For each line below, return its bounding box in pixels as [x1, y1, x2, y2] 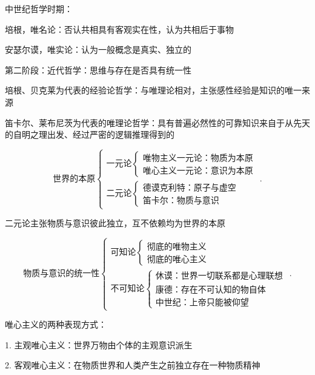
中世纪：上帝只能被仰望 [155, 298, 249, 307]
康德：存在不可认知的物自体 [155, 285, 266, 294]
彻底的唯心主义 [147, 255, 207, 264]
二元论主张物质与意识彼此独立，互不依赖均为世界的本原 [5, 217, 225, 229]
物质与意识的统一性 [23, 269, 100, 278]
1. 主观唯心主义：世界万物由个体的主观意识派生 [5, 338, 193, 351]
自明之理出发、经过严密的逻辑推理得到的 [13, 128, 174, 141]
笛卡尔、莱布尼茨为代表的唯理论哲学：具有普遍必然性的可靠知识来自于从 [5, 116, 293, 129]
